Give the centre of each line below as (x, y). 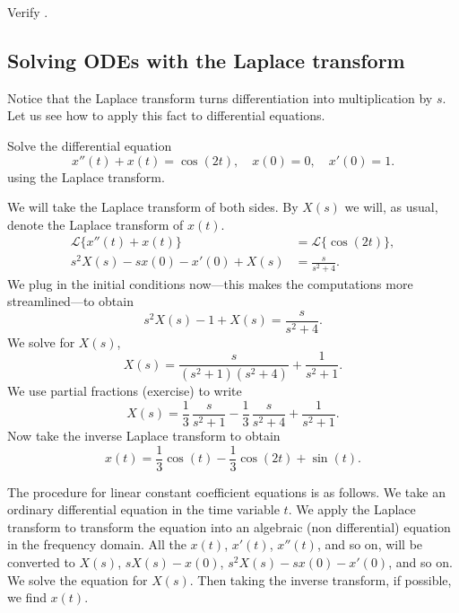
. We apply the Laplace (352, 509)
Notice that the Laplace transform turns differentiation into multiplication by (220, 97)
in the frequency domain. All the (97, 544)
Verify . (28, 12)
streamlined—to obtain (70, 301)
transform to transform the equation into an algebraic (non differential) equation (229, 526)
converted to (41, 562)
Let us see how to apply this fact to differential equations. (166, 115)
